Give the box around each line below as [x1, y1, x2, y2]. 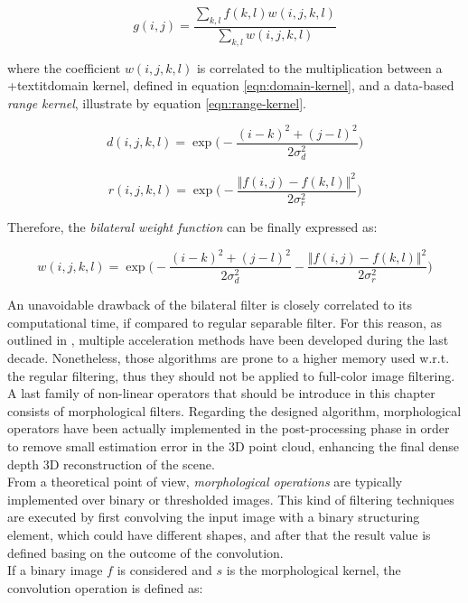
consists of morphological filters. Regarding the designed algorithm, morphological [7, 401, 462, 420]
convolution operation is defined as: [7, 578, 203, 597]
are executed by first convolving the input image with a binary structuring [7, 507, 420, 526]
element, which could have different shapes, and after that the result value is [7, 525, 431, 544]
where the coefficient [7, 58, 121, 77]
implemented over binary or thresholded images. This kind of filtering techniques [7, 489, 454, 508]
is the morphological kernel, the [226, 561, 401, 580]
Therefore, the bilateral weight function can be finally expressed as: [7, 218, 378, 237]
